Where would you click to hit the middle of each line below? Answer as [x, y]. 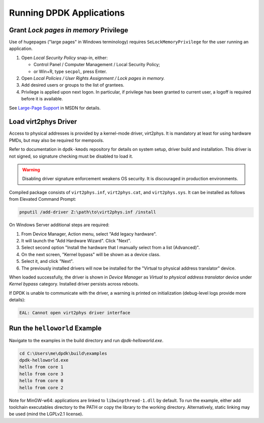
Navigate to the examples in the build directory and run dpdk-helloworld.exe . [86, 340]
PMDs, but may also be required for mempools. [57, 140]
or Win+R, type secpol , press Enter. [70, 71]
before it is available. [42, 99]
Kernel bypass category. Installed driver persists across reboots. [74, 284]
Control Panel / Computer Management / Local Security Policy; [97, 65]
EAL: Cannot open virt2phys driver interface [75, 313]
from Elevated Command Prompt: [43, 199]
